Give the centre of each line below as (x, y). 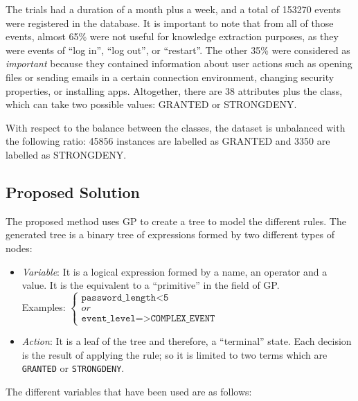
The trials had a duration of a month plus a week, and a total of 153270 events (173, 9)
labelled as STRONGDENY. (66, 154)
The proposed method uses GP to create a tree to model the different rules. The (176, 221)
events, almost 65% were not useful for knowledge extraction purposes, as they (172, 36)
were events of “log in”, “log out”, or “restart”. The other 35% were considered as (178, 50)
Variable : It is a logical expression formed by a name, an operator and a (174, 271)
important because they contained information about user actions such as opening (179, 63)
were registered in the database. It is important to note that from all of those (170, 23)
